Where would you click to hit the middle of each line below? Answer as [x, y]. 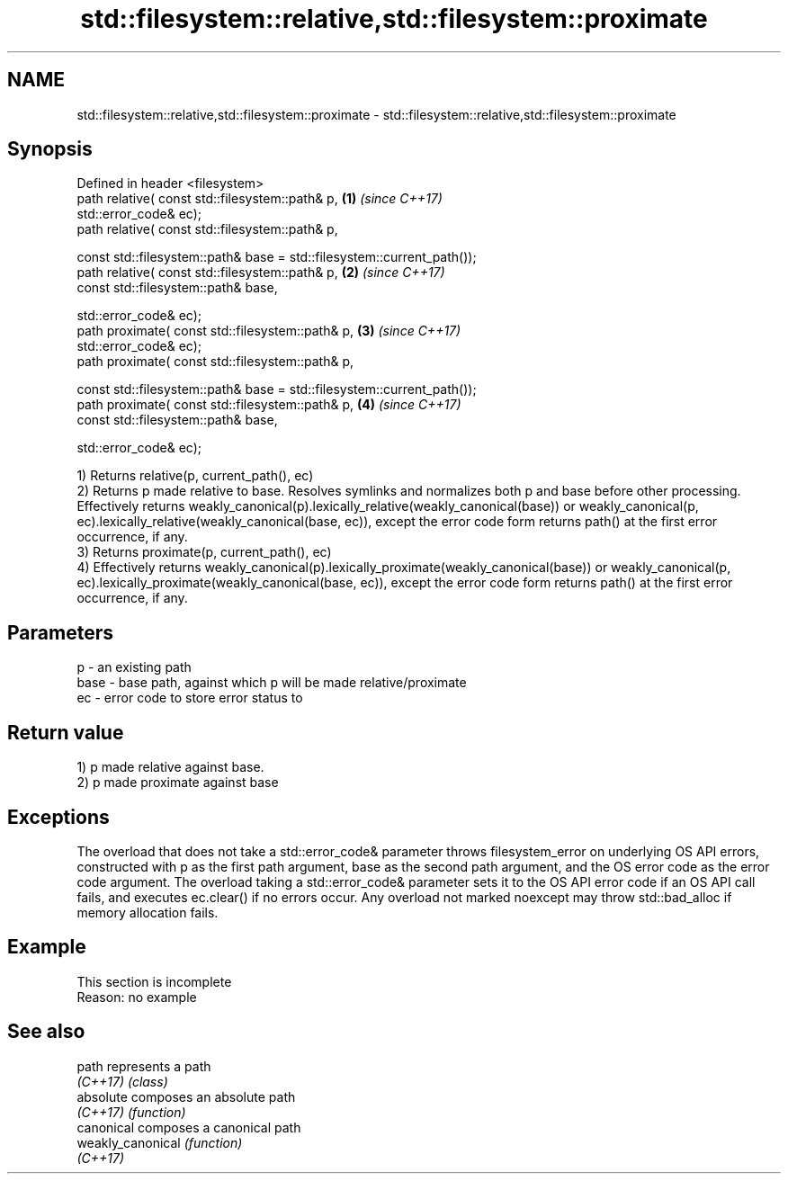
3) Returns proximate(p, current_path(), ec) [204, 552]
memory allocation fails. [148, 912]
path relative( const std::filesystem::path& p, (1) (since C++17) [260, 199]
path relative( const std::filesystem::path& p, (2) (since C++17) [261, 273]
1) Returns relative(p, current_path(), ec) [195, 476]
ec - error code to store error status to [190, 698]
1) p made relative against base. [170, 767]
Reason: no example [137, 997]
